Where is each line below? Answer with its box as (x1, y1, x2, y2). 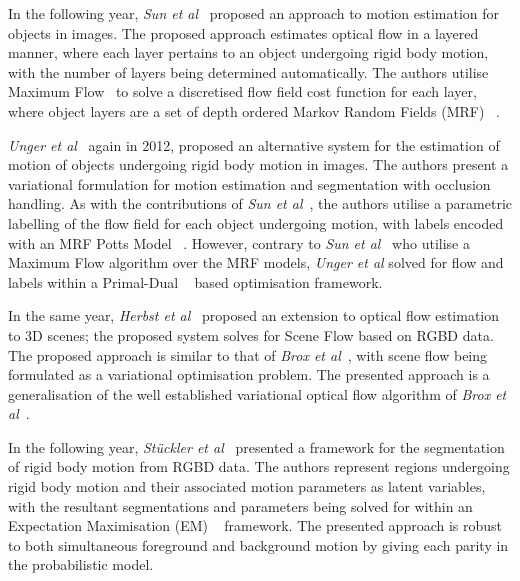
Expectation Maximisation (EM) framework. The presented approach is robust (8, 515, 503, 536)
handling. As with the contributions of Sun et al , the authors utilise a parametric (8, 193, 513, 214)
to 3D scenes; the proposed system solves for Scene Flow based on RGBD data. (8, 324, 494, 345)
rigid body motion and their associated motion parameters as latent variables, (8, 476, 486, 497)
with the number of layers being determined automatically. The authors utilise (8, 61, 489, 82)
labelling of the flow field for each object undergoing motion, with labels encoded (8, 212, 504, 233)
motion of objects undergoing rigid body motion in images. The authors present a (8, 154, 509, 175)
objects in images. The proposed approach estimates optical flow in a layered (8, 22, 479, 43)
